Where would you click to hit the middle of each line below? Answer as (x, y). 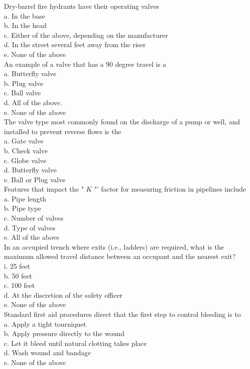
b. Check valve (26, 150)
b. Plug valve (24, 83)
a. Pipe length (25, 198)
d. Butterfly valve (30, 170)
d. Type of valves (30, 227)
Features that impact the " (44, 189)
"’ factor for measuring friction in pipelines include (170, 189)
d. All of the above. (33, 102)
